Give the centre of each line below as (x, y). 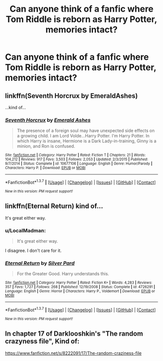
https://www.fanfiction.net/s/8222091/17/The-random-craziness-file (73, 353)
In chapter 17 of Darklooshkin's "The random (74, 334)
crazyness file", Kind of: (42, 341)
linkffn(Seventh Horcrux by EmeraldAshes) (72, 96)
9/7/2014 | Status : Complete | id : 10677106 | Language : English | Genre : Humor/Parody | (79, 164)
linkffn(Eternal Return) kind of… (54, 206)
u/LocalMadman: (25, 230)
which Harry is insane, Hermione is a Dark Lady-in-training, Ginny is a (87, 141)
